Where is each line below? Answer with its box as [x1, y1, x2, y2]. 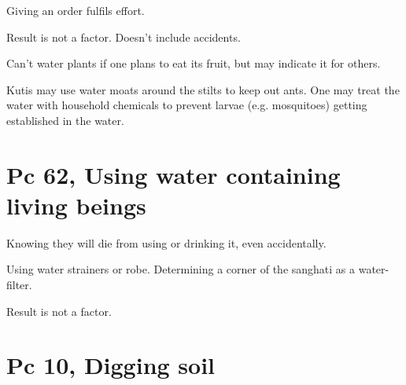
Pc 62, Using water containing [6, 158, 341, 190]
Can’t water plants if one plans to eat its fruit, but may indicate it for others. [6, 55, 381, 71]
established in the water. [6, 112, 124, 128]
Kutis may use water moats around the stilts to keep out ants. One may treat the [6, 81, 400, 97]
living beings [6, 189, 146, 221]
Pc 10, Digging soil [6, 349, 216, 381]
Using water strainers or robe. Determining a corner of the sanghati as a [6, 261, 356, 277]
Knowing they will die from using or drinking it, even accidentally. [6, 234, 327, 251]
